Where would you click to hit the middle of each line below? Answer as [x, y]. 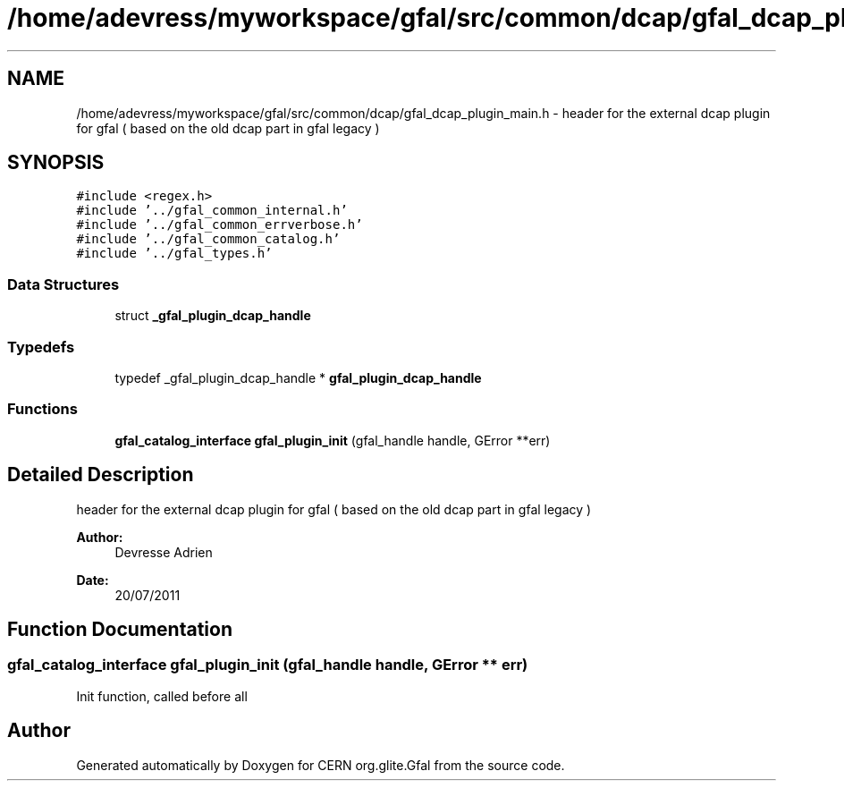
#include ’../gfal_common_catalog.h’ [208, 239]
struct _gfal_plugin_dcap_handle [213, 316]
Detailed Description [101, 475]
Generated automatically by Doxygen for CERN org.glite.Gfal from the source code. [321, 765]
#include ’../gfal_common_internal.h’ [212, 211]
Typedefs [41, 347]
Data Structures [63, 284]
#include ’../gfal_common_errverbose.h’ [219, 225]
